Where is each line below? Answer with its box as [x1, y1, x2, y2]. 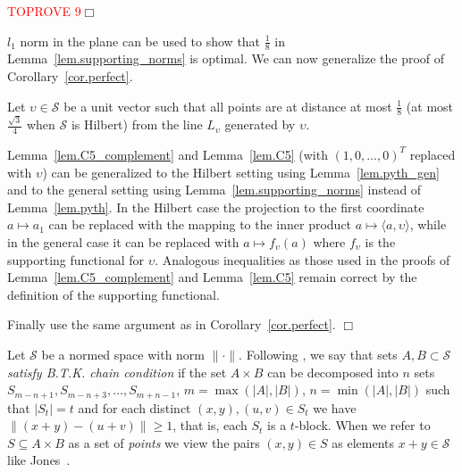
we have [313, 398, 357, 417]
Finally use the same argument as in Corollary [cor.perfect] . [7, 315, 336, 334]
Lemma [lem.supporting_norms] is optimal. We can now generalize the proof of [7, 49, 445, 68]
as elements [332, 433, 395, 451]
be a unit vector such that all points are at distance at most [63, 96, 392, 115]
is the [365, 232, 396, 251]
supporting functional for [7, 250, 145, 269]
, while [409, 215, 447, 234]
